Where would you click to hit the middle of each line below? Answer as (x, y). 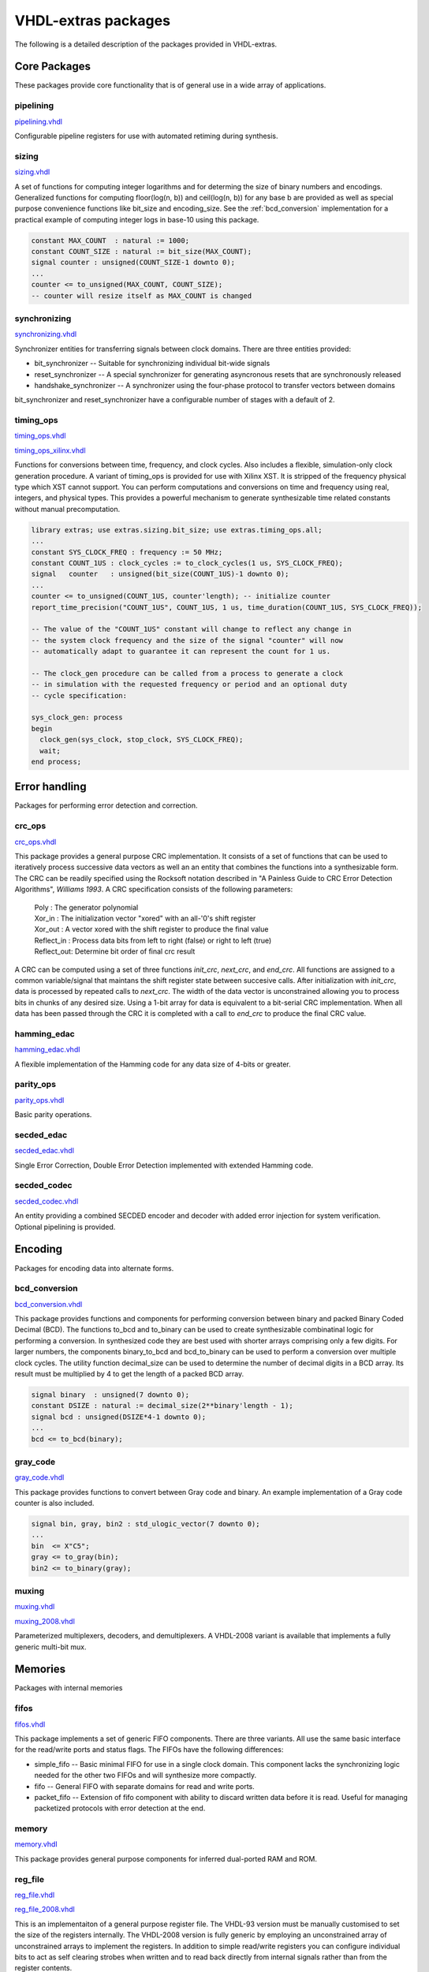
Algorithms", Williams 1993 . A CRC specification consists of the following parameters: (154, 889)
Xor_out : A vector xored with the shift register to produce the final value (151, 929)
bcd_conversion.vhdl (48, 1304)
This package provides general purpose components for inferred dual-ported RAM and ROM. (166, 1858)
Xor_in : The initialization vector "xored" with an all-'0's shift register (145, 918)
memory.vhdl (36, 1844)
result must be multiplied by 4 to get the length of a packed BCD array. (129, 1374)
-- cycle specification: (79, 695)
